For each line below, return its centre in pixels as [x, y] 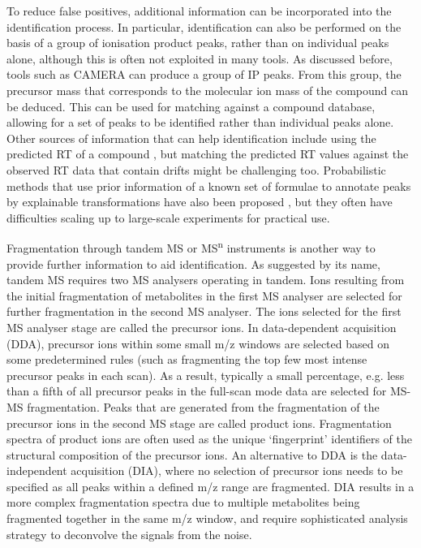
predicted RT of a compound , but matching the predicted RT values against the [208, 154]
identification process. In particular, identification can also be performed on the [204, 26]
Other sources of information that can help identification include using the [191, 138]
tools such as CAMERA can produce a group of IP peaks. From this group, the [204, 74]
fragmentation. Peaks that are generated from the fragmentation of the [203, 406]
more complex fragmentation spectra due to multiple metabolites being [183, 502]
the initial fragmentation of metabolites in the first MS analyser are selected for [204, 295]
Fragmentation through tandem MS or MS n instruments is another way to [191, 246]
